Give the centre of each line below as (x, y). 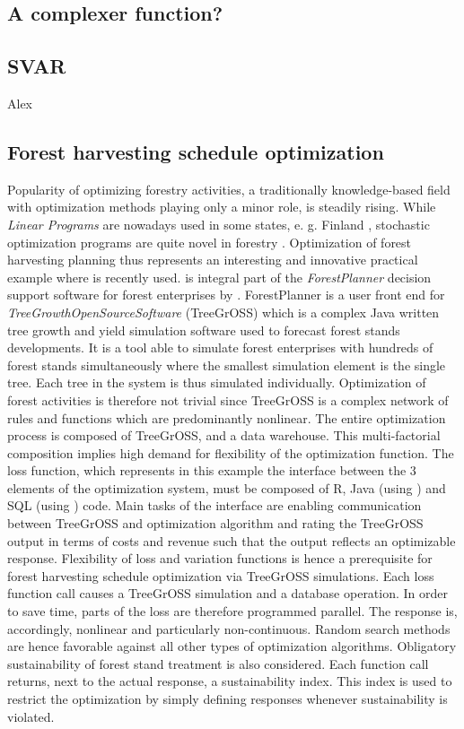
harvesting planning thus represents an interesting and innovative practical (213, 260)
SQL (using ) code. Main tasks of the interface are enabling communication (214, 505)
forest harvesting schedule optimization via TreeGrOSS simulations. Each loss (221, 575)
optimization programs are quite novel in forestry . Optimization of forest (210, 242)
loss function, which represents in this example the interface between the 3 (212, 470)
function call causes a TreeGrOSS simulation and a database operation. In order (228, 593)
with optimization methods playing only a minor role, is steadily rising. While (222, 207)
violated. (31, 716)
